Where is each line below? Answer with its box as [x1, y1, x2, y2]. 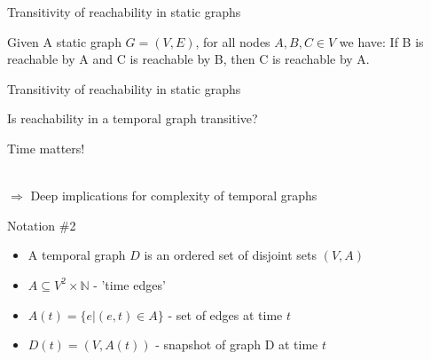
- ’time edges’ [93, 275, 166, 293]
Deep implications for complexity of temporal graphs [30, 186, 317, 205]
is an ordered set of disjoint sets [144, 246, 317, 264]
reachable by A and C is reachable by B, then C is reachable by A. [7, 50, 370, 68]
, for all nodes [195, 32, 270, 51]
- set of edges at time [168, 305, 283, 324]
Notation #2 [7, 215, 76, 234]
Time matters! [7, 138, 85, 157]
